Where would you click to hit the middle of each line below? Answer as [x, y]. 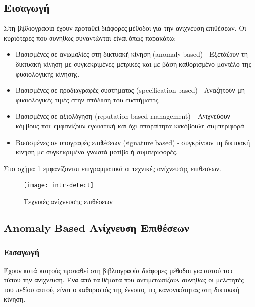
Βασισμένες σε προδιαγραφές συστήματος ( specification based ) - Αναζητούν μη [130, 90]
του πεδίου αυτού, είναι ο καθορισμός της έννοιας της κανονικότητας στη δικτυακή [122, 289]
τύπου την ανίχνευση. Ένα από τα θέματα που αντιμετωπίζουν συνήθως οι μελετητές [124, 280]
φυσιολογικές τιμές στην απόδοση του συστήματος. [88, 99]
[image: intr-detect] [59, 186]
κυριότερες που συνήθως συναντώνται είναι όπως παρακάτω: [90, 38]
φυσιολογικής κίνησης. [48, 73]
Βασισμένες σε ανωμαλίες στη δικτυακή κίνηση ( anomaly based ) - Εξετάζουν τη [132, 54]
